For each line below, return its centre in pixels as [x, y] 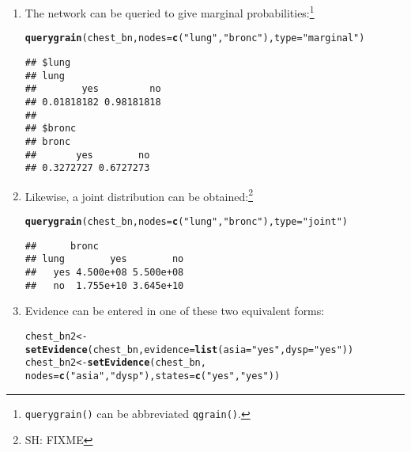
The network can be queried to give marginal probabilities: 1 [170, 11]
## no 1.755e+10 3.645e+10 [104, 285]
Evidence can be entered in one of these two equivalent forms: [175, 311]
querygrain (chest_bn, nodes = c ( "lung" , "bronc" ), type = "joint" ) [186, 222]
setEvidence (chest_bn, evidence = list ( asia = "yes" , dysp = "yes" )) [189, 349]
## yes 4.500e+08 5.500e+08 [104, 273]
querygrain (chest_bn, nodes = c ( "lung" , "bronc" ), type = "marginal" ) [195, 38]
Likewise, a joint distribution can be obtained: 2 [139, 195]
